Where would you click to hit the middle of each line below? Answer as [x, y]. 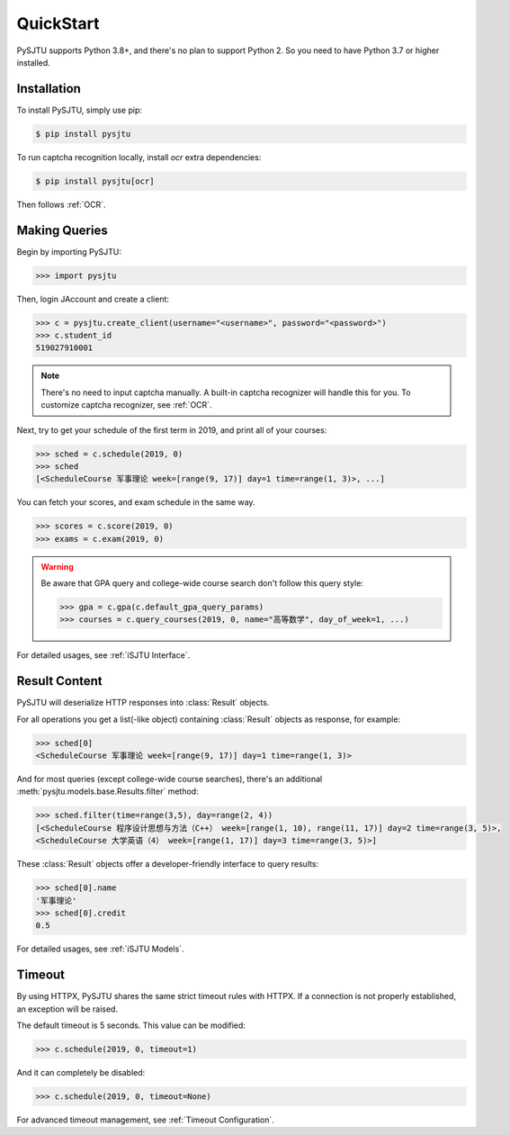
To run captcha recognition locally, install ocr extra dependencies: [139, 157]
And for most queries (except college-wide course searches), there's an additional [170, 779]
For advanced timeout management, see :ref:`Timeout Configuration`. [145, 1120]
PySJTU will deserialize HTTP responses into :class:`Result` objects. [143, 703]
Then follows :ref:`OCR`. [62, 204]
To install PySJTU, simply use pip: [80, 110]
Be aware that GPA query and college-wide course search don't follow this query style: [202, 583]
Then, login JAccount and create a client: [93, 299]
